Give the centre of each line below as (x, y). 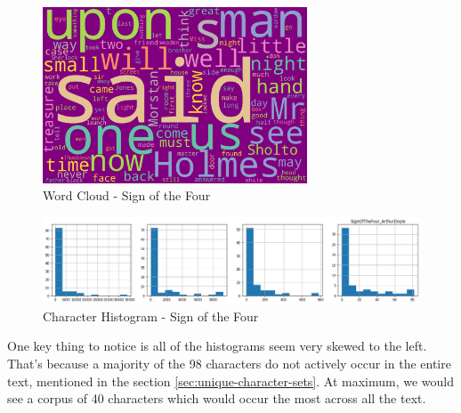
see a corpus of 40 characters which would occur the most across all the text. (217, 398)
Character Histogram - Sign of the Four (151, 316)
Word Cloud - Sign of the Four (127, 195)
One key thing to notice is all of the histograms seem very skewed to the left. (217, 346)
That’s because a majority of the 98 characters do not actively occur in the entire (229, 363)
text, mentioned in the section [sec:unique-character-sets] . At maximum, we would (231, 381)
